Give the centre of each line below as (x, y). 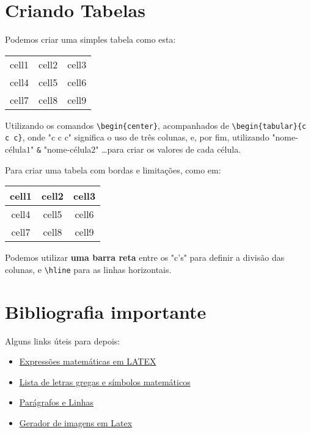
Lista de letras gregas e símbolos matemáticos (105, 381)
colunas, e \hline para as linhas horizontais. (88, 269)
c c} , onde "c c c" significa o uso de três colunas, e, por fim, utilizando (137, 137)
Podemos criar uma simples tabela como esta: (90, 39)
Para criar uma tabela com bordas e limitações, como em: (113, 169)
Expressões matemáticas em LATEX (88, 361)
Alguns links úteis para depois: (63, 340)
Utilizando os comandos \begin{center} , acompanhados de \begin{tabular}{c (156, 125)
